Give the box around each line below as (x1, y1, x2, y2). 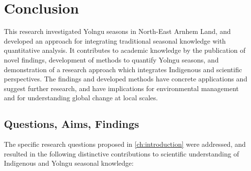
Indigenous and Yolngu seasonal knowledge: (4, 158, 134, 168)
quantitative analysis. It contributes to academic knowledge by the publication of (4, 45, 246, 55)
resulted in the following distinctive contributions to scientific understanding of (4, 148, 239, 158)
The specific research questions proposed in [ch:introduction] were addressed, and (4, 139, 246, 149)
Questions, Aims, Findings (4, 116, 139, 131)
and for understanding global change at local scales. (4, 93, 158, 103)
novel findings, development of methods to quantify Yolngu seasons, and (4, 54, 219, 64)
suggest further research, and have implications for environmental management (4, 83, 239, 93)
